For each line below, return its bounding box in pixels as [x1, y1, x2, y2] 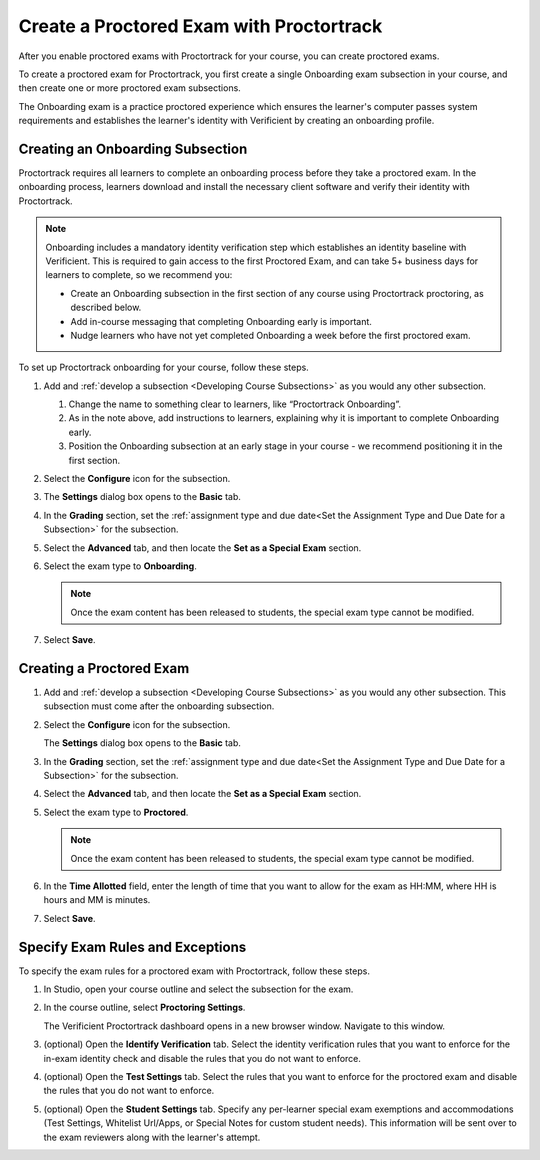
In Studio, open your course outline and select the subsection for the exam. [43, 983, 354, 995]
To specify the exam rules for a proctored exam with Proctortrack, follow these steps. [18, 965, 370, 977]
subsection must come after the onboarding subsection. [43, 700, 275, 712]
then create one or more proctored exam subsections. [18, 82, 242, 94]
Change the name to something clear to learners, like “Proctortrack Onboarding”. [68, 398, 402, 410]
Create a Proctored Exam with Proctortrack [18, 15, 383, 37]
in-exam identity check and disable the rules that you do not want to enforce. [43, 1052, 362, 1064]
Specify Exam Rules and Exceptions [18, 938, 247, 955]
